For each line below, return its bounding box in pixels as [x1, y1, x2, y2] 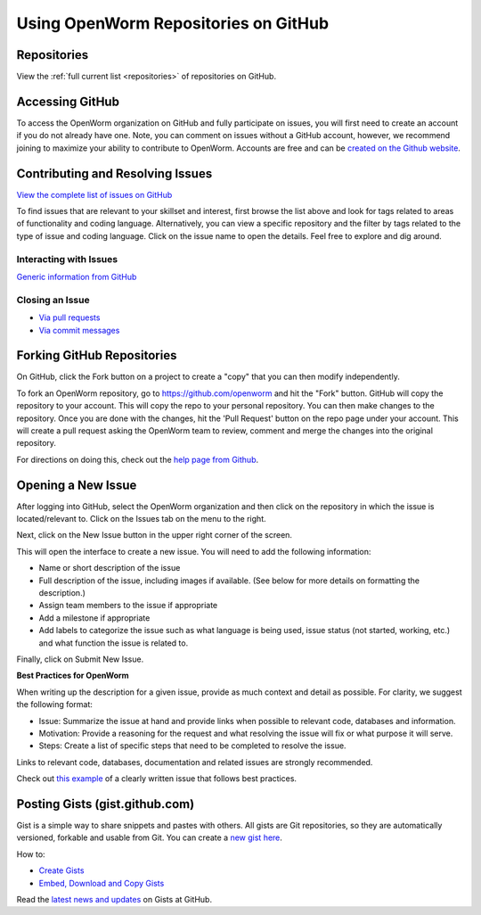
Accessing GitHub [16, 94, 120, 109]
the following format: [16, 699, 94, 710]
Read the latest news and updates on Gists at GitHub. [16, 894, 213, 904]
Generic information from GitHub [16, 271, 137, 282]
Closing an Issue [16, 293, 90, 306]
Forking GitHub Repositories [16, 348, 177, 363]
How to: [16, 848, 45, 860]
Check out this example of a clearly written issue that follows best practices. [16, 773, 298, 784]
